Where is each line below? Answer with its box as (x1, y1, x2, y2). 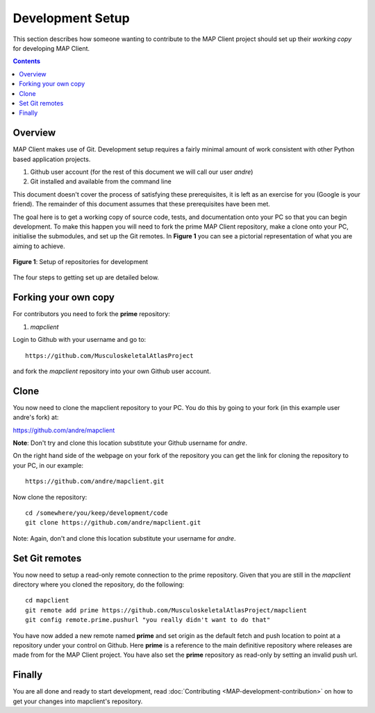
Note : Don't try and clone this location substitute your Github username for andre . (12, 439, 248, 448)
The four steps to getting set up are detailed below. (12, 273, 160, 281)
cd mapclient (25, 596, 69, 605)
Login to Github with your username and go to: (12, 336, 147, 344)
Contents (12, 57, 41, 65)
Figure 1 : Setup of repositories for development (12, 258, 149, 266)
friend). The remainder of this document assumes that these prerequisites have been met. (12, 200, 271, 208)
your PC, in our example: (12, 461, 83, 469)
